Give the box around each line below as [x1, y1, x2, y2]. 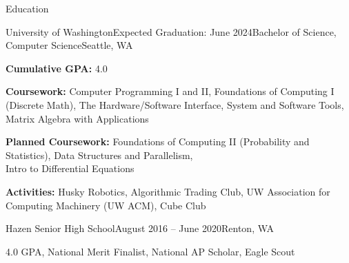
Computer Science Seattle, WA [6, 38, 133, 52]
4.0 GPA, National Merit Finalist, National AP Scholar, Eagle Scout [6, 244, 295, 258]
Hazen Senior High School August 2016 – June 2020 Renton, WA [6, 221, 275, 235]
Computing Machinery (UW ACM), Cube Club [6, 198, 206, 212]
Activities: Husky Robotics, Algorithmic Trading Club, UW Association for [6, 184, 330, 198]
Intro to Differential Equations [6, 161, 134, 176]
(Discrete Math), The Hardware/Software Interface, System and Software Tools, [6, 97, 344, 112]
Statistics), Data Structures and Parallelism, [6, 147, 193, 162]
